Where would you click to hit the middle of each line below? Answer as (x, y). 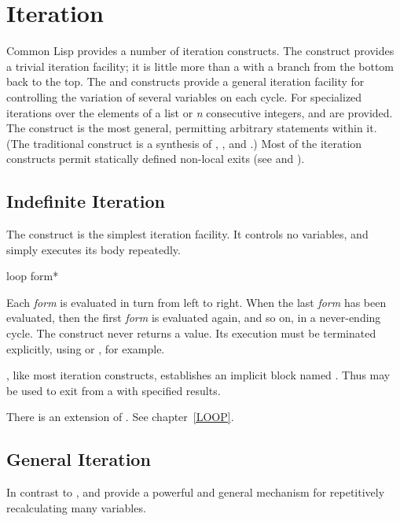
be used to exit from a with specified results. (114, 390)
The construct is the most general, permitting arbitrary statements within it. (192, 128)
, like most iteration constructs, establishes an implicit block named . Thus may (198, 375)
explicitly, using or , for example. (86, 348)
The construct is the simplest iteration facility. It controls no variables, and (187, 234)
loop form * (33, 276)
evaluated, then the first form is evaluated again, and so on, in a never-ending (194, 318)
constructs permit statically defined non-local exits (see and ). (156, 159)
